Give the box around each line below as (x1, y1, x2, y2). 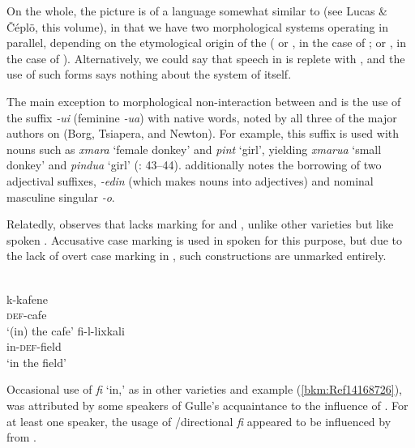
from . (6, 429, 36, 446)
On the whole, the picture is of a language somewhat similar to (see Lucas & (6, 2, 387, 19)
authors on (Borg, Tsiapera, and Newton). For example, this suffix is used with (6, 125, 400, 142)
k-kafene (6, 290, 48, 307)
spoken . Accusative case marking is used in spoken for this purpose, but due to (6, 231, 402, 248)
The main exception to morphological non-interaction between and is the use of (6, 92, 401, 109)
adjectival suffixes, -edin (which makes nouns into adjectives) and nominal (6, 172, 374, 189)
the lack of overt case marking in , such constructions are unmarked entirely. (6, 247, 387, 264)
